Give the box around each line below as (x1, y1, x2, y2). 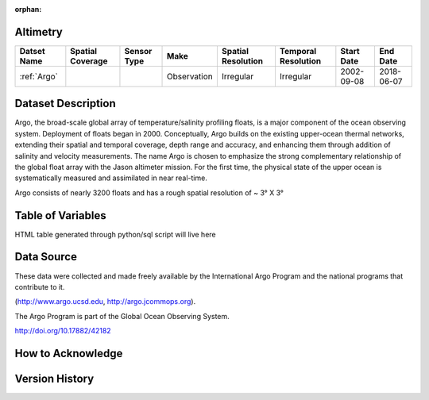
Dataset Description (14, 97, 116, 110)
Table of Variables (14, 209, 106, 222)
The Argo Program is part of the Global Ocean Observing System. (14, 311, 230, 321)
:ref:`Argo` (19, 71, 59, 82)
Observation (167, 71, 214, 82)
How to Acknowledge (14, 346, 123, 360)
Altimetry (14, 25, 63, 39)
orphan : (14, 5, 42, 13)
